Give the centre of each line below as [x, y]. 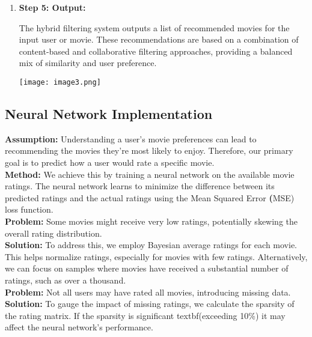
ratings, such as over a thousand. [66, 280]
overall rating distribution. [54, 233]
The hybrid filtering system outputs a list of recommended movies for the [154, 27]
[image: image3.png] [60, 82]
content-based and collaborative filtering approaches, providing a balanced [156, 51]
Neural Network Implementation [109, 114]
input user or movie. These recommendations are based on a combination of [159, 39]
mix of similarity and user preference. [88, 63]
